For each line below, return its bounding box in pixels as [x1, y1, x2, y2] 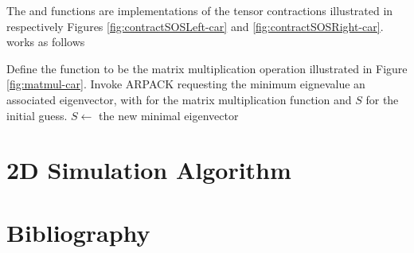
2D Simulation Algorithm [6, 154, 291, 186]
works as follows [6, 33, 85, 50]
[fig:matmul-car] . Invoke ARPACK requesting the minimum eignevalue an [6, 76, 365, 92]
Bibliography [6, 216, 150, 248]
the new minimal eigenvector [99, 107, 239, 123]
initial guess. [6, 107, 68, 123]
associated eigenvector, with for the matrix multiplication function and [6, 91, 352, 107]
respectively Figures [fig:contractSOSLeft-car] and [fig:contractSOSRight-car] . [6, 18, 384, 34]
